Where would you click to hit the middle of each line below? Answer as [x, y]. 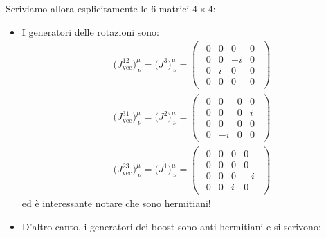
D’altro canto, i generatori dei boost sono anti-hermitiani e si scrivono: [171, 226]
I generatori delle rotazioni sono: [90, 31]
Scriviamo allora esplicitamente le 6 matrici [98, 8]
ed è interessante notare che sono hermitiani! [116, 202]
